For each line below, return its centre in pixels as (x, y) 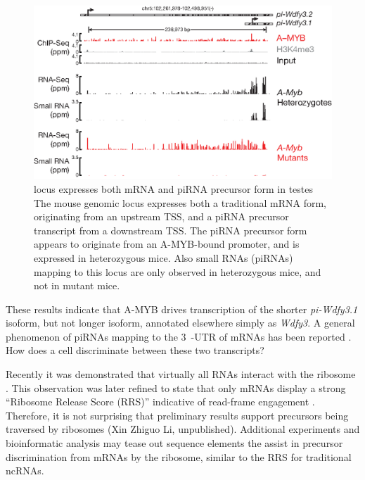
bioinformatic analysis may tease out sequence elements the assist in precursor (174, 443)
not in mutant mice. (77, 285)
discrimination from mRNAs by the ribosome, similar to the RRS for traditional (179, 456)
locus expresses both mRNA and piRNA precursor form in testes (173, 188)
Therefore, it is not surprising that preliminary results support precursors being (177, 415)
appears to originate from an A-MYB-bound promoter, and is (167, 244)
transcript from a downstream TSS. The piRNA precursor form (171, 230)
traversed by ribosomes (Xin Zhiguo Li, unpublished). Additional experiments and (183, 429)
